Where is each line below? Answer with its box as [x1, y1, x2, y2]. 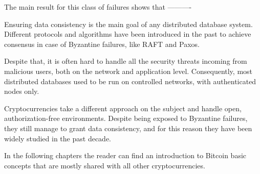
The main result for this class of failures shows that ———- [4, 2, 192, 12]
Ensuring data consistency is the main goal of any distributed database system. [4, 18, 253, 29]
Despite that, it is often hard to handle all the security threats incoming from [4, 56, 247, 66]
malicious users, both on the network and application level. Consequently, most [4, 65, 253, 76]
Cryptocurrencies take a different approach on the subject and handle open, [4, 103, 242, 113]
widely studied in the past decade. [4, 133, 111, 143]
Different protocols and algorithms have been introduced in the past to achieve [4, 29, 251, 39]
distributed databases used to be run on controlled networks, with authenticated [4, 76, 256, 86]
